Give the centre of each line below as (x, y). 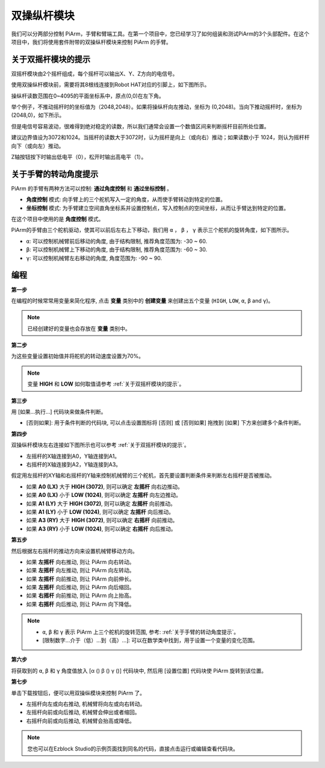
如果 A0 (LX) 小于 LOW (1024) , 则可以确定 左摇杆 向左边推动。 (104, 495)
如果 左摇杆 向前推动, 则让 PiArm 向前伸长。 (80, 579)
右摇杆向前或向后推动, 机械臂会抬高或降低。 (80, 720)
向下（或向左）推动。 (38, 146)
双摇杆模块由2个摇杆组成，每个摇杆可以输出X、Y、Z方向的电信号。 (94, 73)
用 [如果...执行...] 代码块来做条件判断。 (59, 412)
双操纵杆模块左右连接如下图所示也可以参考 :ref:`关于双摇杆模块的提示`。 (100, 445)
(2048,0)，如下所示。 (38, 115)
